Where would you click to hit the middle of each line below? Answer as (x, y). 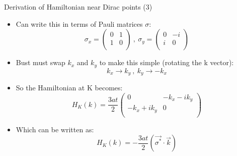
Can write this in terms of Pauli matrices (79, 23)
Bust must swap (41, 62)
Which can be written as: (55, 129)
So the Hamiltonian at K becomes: (69, 88)
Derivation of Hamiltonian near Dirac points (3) (78, 7)
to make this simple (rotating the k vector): (167, 62)
